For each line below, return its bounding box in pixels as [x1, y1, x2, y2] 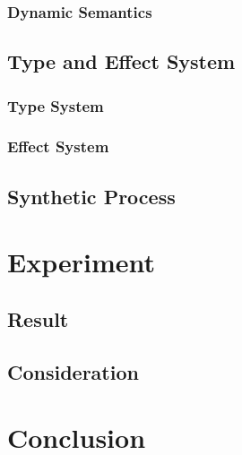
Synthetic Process [7, 182, 176, 210]
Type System [7, 94, 104, 116]
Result [7, 305, 69, 332]
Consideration [7, 357, 139, 385]
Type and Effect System [7, 47, 236, 75]
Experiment [7, 244, 156, 280]
